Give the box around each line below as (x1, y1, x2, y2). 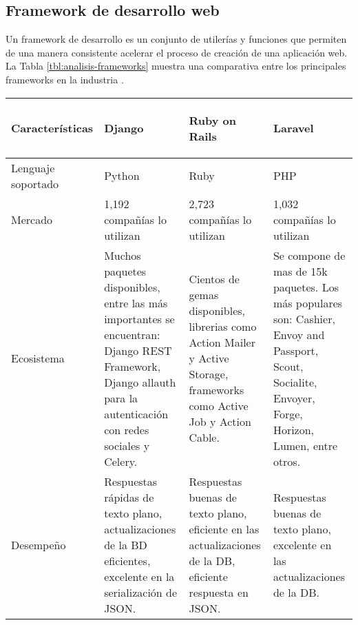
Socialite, (273, 373, 317, 390)
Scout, (273, 358, 304, 374)
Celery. (104, 453, 138, 469)
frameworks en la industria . (6, 72, 124, 86)
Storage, (189, 366, 229, 382)
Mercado (11, 211, 53, 227)
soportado (11, 175, 59, 192)
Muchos (104, 247, 141, 263)
